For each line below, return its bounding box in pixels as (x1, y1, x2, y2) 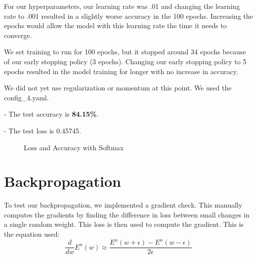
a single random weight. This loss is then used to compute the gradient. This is (4, 219, 244, 229)
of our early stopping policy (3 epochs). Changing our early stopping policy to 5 (4, 56, 247, 66)
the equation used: (4, 229, 60, 239)
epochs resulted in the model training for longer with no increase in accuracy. (4, 66, 238, 76)
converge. (4, 30, 32, 40)
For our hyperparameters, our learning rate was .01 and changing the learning (4, 1, 240, 11)
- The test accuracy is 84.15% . (4, 109, 99, 119)
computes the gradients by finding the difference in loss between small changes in (4, 209, 250, 219)
